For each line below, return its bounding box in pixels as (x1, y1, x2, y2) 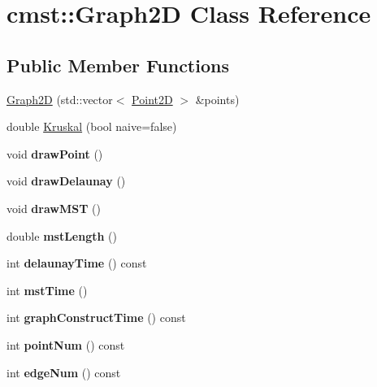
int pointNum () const (6, 336, 125, 353)
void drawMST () (6, 199, 101, 216)
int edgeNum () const (6, 363, 121, 380)
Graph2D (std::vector (6, 90, 113, 107)
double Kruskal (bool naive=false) (6, 118, 177, 135)
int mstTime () (6, 281, 88, 298)
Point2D (132, 90, 173, 107)
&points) (195, 90, 240, 107)
